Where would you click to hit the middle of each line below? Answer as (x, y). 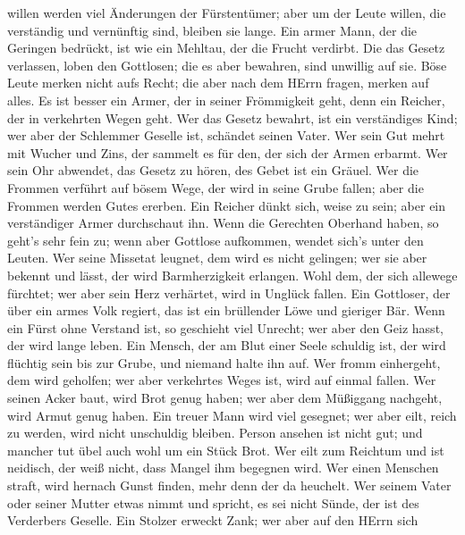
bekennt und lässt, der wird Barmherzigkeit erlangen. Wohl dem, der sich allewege (232, 275)
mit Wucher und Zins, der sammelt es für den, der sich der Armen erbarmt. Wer (228, 152)
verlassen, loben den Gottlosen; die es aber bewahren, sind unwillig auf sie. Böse (227, 65)
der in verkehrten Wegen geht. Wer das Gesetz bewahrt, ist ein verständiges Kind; (232, 117)
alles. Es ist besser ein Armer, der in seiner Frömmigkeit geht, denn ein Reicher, (226, 100)
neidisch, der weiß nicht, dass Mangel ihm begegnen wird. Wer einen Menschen (223, 468)
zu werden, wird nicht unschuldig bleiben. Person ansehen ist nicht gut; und (215, 433)
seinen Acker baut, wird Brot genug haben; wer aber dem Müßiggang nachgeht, (225, 398)
